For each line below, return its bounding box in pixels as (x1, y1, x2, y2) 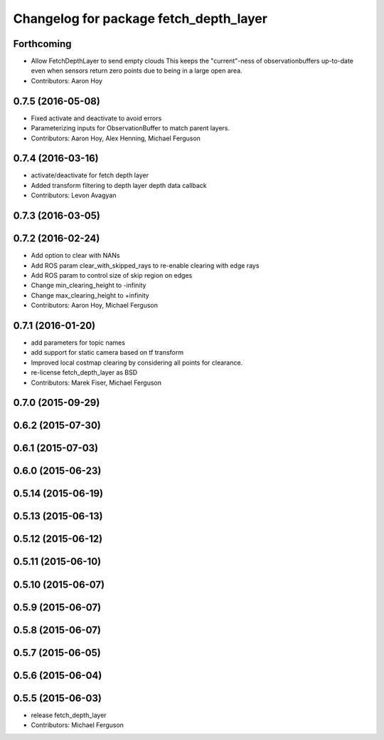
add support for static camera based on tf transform (31, 348, 184, 357)
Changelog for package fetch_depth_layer (13, 11, 268, 26)
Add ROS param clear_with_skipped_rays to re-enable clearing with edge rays (31, 261, 260, 270)
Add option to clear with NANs (31, 251, 120, 260)
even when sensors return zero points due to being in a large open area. (31, 66, 242, 75)
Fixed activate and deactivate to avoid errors (31, 114, 162, 123)
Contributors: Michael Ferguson (31, 721, 124, 729)
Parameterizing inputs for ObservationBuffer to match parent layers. (31, 124, 230, 132)
